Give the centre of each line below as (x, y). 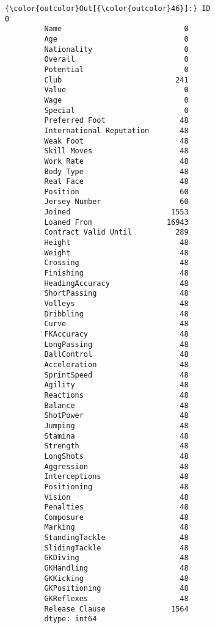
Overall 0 (116, 60)
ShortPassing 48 (116, 294)
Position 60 (116, 192)
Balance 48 (116, 405)
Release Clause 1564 (116, 609)
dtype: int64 (71, 619)
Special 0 (116, 110)
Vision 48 (116, 497)
